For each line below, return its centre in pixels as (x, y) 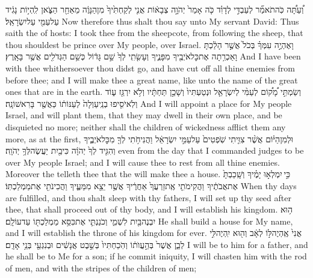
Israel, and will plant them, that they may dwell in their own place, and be (144, 115)
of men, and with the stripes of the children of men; (101, 268)
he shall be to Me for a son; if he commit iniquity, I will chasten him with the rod (156, 256)
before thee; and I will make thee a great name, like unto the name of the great (152, 80)
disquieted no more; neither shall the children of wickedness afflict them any (146, 126)
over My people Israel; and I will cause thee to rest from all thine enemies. (143, 162)
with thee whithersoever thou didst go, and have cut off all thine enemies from (150, 68)
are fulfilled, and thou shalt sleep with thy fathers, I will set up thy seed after (148, 197)
